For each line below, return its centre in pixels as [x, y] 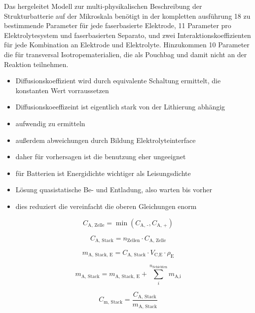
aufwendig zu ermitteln [50, 123]
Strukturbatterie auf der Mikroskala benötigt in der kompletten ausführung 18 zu [127, 16]
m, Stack [113, 302]
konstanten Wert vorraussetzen [62, 90]
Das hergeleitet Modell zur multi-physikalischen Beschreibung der [103, 6]
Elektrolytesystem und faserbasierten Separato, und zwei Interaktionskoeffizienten [127, 35]
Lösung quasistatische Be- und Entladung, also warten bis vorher [114, 190]
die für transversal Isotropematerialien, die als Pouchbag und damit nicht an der [126, 54]
